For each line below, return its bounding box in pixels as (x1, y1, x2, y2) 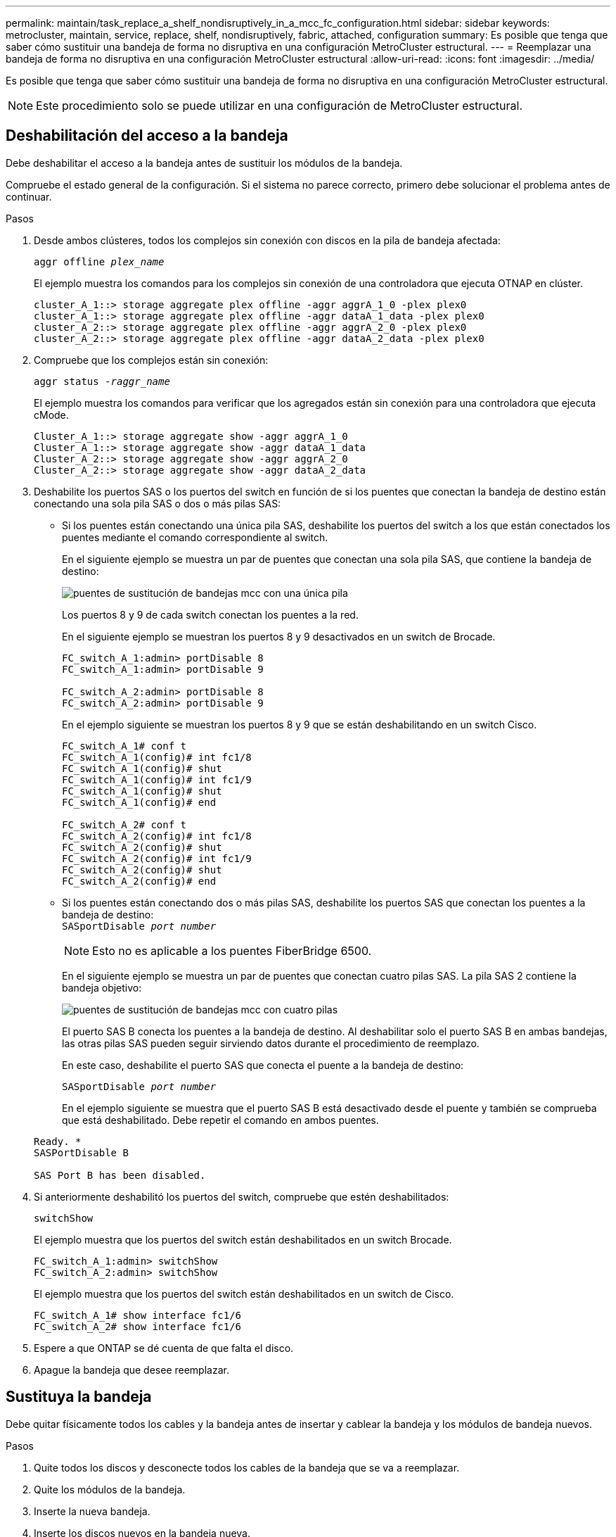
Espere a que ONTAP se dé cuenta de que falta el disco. (34, 1341, 294, 1354)
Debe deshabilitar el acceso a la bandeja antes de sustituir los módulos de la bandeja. (6, 156, 403, 169)
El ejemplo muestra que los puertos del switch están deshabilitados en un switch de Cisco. (34, 1287, 454, 1300)
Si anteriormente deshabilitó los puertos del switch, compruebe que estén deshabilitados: (34, 1190, 449, 1203)
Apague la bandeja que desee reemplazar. (34, 1363, 229, 1376)
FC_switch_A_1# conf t (62, 740, 187, 752)
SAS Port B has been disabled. (34, 1169, 206, 1181)
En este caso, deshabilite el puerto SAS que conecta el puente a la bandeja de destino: (62, 1058, 464, 1071)
